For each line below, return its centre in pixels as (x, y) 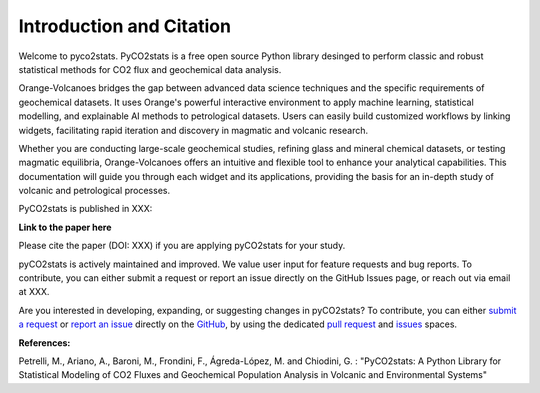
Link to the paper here (65, 227)
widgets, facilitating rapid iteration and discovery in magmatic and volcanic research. (193, 130)
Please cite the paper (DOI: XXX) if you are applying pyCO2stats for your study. (182, 246)
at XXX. (34, 292)
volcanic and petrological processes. (94, 191)
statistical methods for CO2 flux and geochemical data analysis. (150, 69)
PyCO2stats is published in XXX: (85, 209)
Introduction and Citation (125, 26)
